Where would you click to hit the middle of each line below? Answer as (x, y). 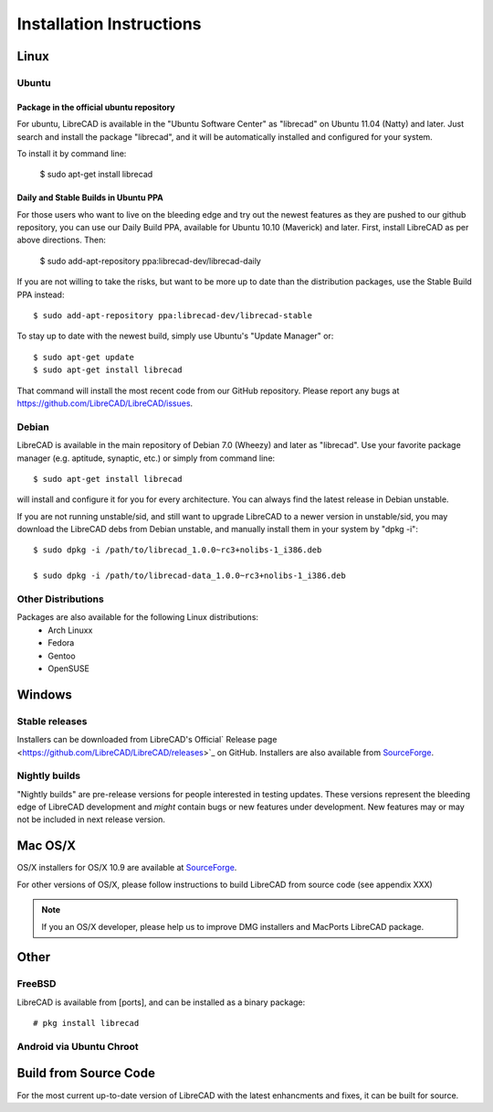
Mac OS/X (47, 846)
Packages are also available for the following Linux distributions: (138, 617)
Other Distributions (60, 599)
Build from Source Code (86, 1073)
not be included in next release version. (91, 819)
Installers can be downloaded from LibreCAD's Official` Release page (147, 740)
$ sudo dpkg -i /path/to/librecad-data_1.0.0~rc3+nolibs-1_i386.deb (189, 576)
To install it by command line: (72, 153)
